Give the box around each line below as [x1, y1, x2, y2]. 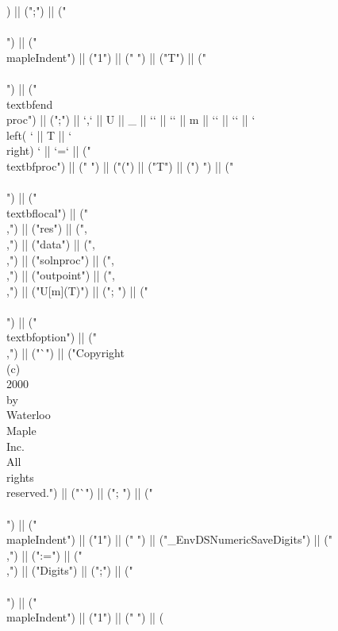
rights [6, 468, 34, 485]
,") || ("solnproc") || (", [6, 251, 114, 267]
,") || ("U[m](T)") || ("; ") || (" [6, 282, 148, 298]
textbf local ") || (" [6, 204, 89, 221]
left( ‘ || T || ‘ [6, 126, 72, 143]
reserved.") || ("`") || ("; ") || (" [6, 484, 153, 501]
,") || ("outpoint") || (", [6, 267, 115, 283]
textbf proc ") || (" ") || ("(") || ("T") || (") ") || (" [6, 157, 234, 174]
